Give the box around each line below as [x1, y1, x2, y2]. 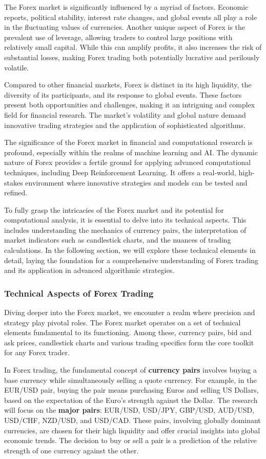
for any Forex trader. [4, 347, 70, 358]
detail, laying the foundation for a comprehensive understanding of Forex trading [4, 254, 259, 265]
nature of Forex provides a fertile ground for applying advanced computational [4, 157, 251, 168]
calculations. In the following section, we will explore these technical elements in [4, 245, 256, 255]
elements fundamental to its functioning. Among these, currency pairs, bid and [4, 327, 252, 338]
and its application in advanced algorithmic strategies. [4, 265, 175, 276]
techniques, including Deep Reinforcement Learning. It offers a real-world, [4, 167, 236, 177]
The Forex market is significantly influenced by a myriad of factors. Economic [4, 2, 249, 12]
